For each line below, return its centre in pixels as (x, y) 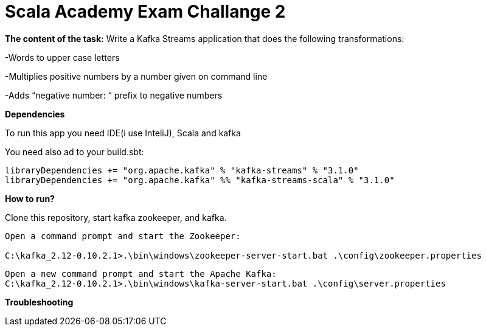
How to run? (30, 198)
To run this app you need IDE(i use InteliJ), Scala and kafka (123, 133)
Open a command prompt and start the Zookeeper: (123, 236)
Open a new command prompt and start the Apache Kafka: (141, 274)
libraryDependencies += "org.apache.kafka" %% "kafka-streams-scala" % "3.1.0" (200, 180)
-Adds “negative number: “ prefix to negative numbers (114, 95)
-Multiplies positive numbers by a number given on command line (136, 76)
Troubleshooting (39, 302)
